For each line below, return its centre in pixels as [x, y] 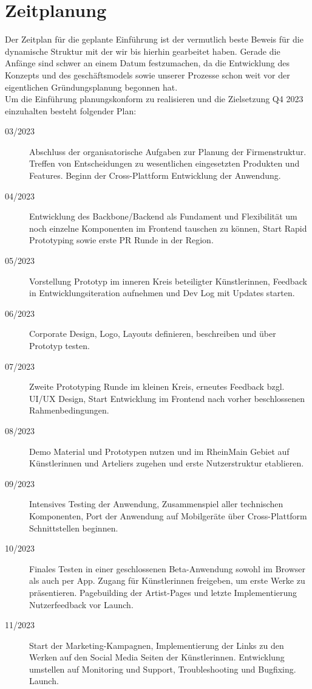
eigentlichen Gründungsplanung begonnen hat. [91, 87]
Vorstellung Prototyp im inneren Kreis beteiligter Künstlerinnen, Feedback [168, 281]
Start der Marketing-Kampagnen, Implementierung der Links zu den [157, 645]
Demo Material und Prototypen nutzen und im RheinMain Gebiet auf [159, 451]
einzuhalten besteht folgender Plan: [71, 110]
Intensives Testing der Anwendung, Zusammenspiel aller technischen [156, 504]
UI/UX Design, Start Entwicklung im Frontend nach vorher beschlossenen [167, 398]
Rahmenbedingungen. [69, 410]
